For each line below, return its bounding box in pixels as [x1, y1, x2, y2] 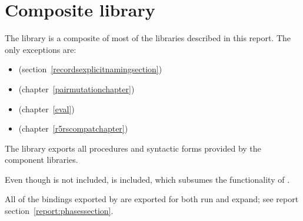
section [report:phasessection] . [5, 205, 114, 217]
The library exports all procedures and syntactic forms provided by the [5, 142, 261, 154]
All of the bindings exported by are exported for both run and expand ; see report [5, 193, 299, 205]
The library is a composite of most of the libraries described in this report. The [5, 32, 291, 44]
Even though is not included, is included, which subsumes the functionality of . [5, 173, 290, 185]
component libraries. [5, 153, 78, 166]
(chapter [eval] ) [18, 102, 75, 115]
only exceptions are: [5, 43, 76, 55]
